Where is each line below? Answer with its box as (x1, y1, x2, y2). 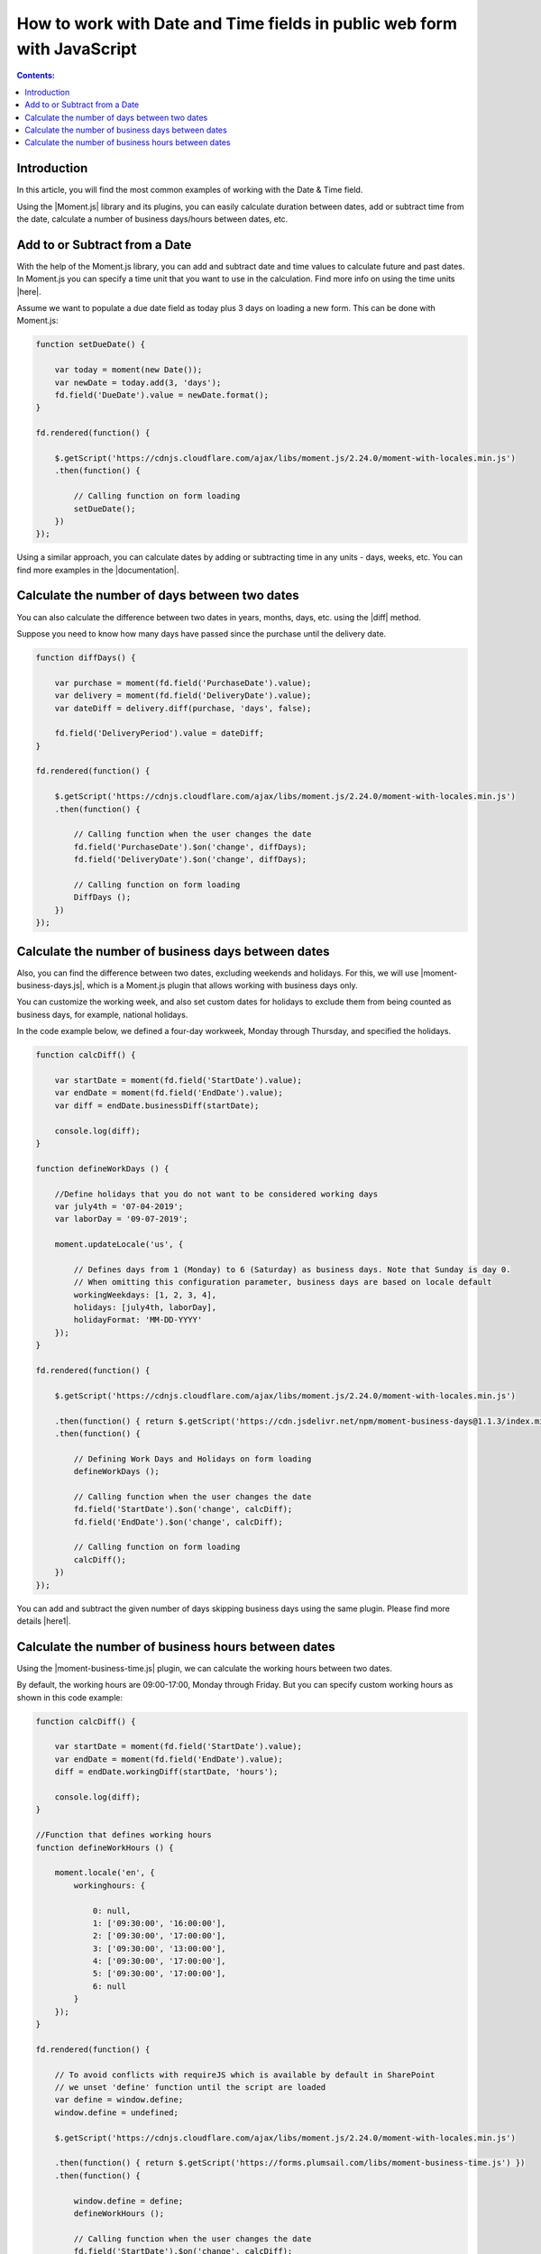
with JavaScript (16, 39, 137, 59)
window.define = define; (73, 2195, 184, 2206)
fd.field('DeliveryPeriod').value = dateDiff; (54, 728, 265, 738)
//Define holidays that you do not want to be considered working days (54, 1188, 379, 1199)
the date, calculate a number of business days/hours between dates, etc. (16, 213, 289, 224)
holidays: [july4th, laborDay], (73, 1303, 216, 1313)
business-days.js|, (16, 980, 86, 991)
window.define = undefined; (54, 2107, 179, 2118)
